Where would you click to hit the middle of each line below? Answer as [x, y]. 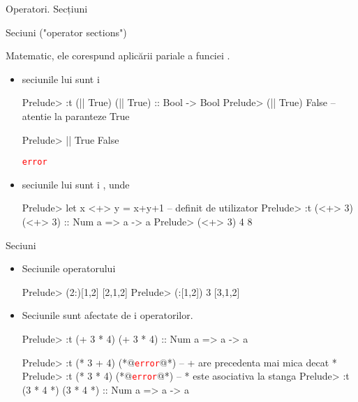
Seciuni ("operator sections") [66, 32]
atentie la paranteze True [76, 116]
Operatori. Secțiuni [47, 8]
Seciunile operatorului [69, 268]
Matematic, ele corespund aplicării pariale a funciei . [118, 55]
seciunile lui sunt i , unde [76, 184]
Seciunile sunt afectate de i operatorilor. [107, 315]
